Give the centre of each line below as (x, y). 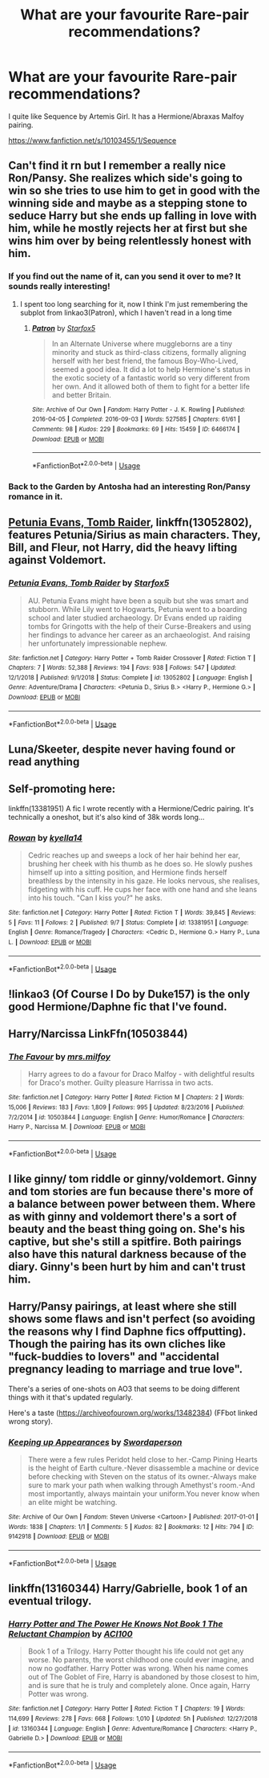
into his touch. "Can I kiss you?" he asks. (95, 898)
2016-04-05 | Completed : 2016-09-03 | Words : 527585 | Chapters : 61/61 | (136, 419)
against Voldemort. (57, 560)
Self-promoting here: (62, 789)
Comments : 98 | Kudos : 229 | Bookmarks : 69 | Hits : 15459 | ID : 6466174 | (136, 429)
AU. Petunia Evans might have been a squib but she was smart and (138, 601)
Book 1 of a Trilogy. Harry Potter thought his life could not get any (136, 1651)
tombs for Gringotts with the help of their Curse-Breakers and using (139, 626)
